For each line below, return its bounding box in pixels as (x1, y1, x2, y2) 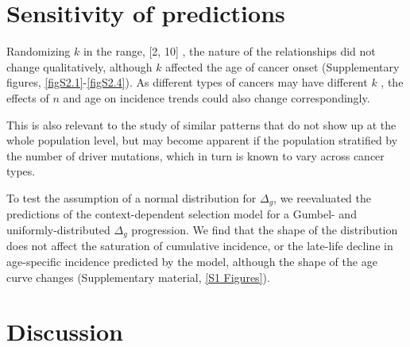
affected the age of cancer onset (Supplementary (165, 58, 400, 75)
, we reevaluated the (273, 189, 371, 206)
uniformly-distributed (6, 221, 110, 237)
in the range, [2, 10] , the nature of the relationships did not (83, 43, 376, 60)
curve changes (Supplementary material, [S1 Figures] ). (6, 268, 270, 285)
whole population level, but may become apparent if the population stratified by (6, 132, 398, 148)
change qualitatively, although (6, 58, 153, 75)
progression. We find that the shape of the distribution (131, 221, 398, 237)
